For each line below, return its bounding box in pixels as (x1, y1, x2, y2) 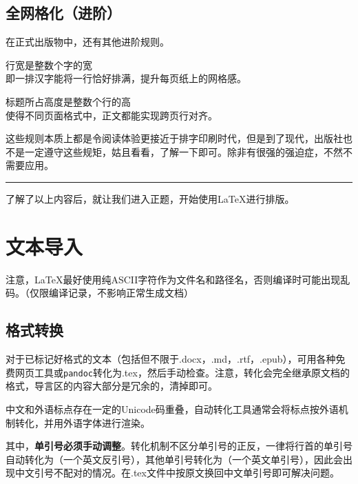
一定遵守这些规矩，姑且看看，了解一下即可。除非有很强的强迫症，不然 (24, 144, 343, 159)
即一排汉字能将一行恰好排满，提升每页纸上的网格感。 (6, 71, 246, 85)
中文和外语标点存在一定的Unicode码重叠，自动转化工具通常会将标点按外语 (6, 401, 339, 416)
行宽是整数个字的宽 (6, 57, 92, 72)
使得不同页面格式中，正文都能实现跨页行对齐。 (6, 108, 218, 122)
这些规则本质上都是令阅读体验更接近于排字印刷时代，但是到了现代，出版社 (6, 131, 343, 145)
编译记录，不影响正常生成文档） (48, 285, 193, 300)
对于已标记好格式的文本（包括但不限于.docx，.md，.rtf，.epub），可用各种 (6, 352, 336, 366)
